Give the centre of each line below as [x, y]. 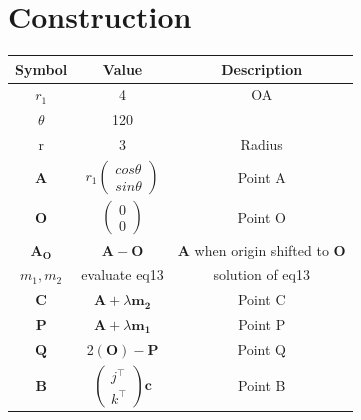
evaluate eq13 [122, 274]
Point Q [261, 348]
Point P [262, 324]
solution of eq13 [261, 274]
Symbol [41, 68]
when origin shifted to [261, 249]
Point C [261, 299]
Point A [261, 176]
